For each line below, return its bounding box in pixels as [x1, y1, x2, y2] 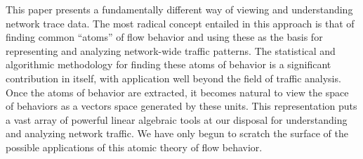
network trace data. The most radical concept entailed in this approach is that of [6, 15, 355, 30]
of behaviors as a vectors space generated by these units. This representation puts [6, 98, 357, 113]
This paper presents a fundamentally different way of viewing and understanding [6, 2, 353, 16]
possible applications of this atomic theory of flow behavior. [6, 139, 263, 154]
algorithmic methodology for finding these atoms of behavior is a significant [6, 57, 331, 72]
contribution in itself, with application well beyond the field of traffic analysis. [6, 70, 341, 85]
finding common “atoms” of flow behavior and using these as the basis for [6, 30, 323, 44]
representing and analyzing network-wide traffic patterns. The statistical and [6, 43, 336, 58]
